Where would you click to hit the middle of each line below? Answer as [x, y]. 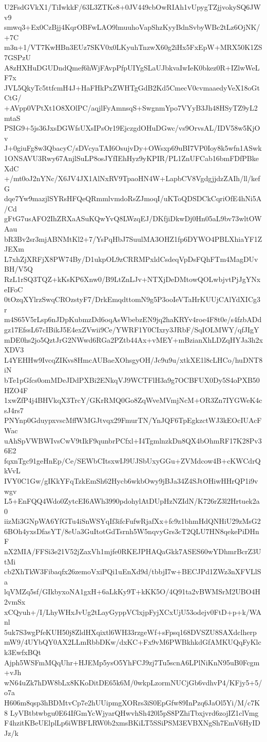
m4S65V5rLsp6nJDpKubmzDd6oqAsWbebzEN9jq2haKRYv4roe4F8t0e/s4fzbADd [133, 319]
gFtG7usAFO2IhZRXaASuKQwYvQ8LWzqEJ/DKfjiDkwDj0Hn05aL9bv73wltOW [133, 218]
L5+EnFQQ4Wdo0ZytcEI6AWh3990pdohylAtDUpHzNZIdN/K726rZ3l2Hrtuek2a [132, 501]
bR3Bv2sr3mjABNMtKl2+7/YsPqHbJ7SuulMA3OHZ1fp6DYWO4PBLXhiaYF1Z [133, 238]
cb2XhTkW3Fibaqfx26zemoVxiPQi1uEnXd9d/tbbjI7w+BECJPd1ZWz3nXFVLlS [133, 571]
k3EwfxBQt [23, 652]
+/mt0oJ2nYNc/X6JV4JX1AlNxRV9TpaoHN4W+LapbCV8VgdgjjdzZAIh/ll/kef [132, 178]
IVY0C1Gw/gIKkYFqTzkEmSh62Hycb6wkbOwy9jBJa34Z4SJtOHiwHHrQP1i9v [131, 480]
